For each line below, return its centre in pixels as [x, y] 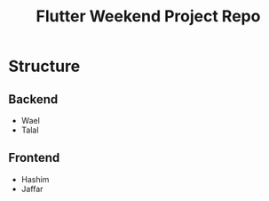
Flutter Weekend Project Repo [148, 16]
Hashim [35, 179]
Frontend [34, 158]
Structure [44, 66]
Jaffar [32, 189]
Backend [33, 99]
